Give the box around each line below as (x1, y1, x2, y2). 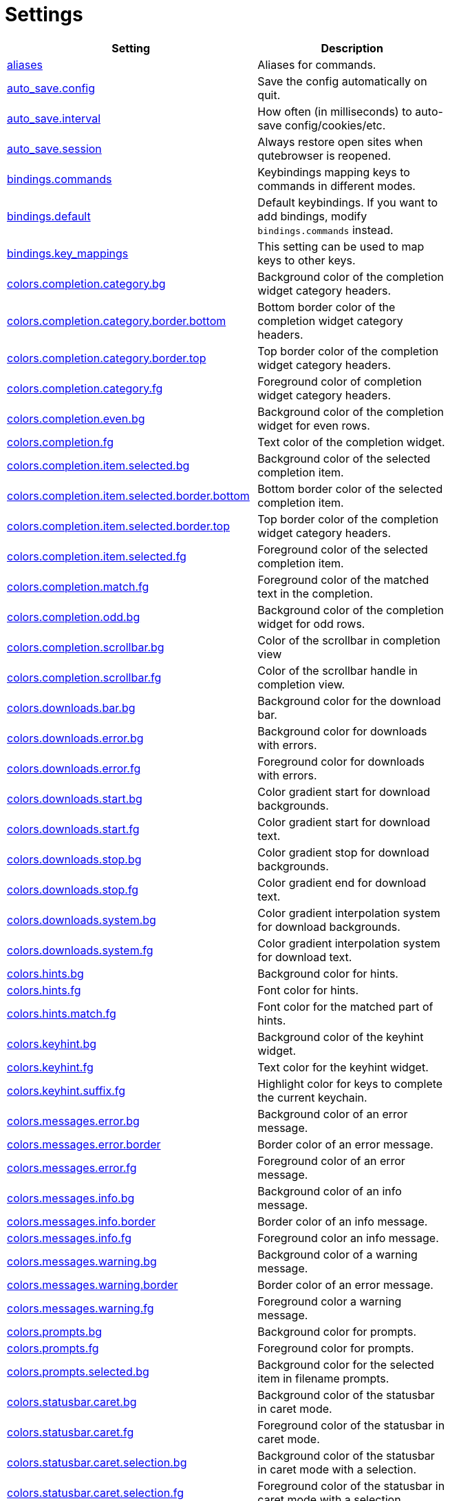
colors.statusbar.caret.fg (7, 1425, 134, 1439)
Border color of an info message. (257, 1214, 428, 1228)
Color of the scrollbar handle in (257, 663, 418, 678)
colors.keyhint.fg (7, 1060, 94, 1074)
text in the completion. (257, 586, 374, 600)
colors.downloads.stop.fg (7, 882, 139, 896)
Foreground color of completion (257, 374, 422, 388)
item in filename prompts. (257, 1371, 389, 1385)
